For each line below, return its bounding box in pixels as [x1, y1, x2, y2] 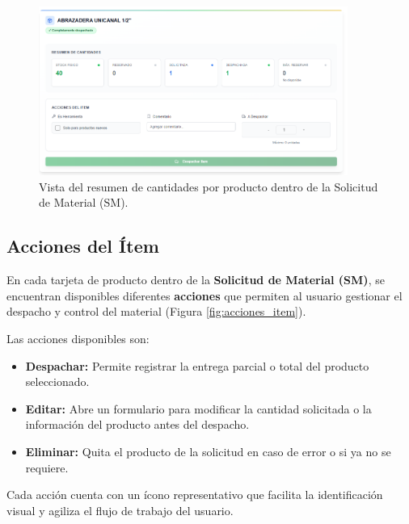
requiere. [25, 459, 69, 476]
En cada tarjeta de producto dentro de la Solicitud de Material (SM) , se [6, 271, 385, 288]
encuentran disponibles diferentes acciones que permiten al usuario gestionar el [6, 287, 403, 304]
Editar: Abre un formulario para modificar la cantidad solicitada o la [25, 400, 372, 417]
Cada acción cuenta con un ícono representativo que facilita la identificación [6, 486, 383, 503]
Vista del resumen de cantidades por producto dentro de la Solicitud [39, 178, 378, 195]
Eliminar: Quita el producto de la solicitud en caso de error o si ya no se [25, 443, 391, 459]
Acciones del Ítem [6, 233, 159, 258]
